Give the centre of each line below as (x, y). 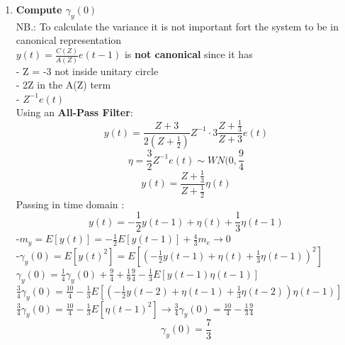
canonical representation (69, 40)
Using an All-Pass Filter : (74, 112)
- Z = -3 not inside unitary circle (87, 70)
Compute (39, 9)
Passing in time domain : (70, 204)
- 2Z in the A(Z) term (63, 85)
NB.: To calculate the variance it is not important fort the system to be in (177, 26)
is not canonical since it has (188, 54)
